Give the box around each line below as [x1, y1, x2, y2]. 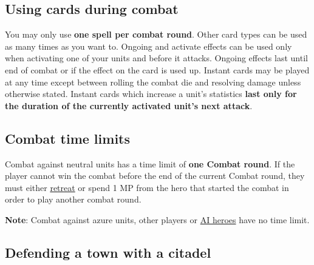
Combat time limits [5, 129, 131, 147]
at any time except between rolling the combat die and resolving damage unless [5, 75, 301, 88]
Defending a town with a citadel [5, 243, 211, 261]
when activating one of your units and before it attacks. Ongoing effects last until [5, 52, 308, 64]
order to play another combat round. [5, 193, 142, 206]
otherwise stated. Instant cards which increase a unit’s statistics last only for [5, 87, 297, 100]
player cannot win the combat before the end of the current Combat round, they [5, 169, 305, 182]
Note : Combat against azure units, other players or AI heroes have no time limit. [5, 213, 310, 226]
